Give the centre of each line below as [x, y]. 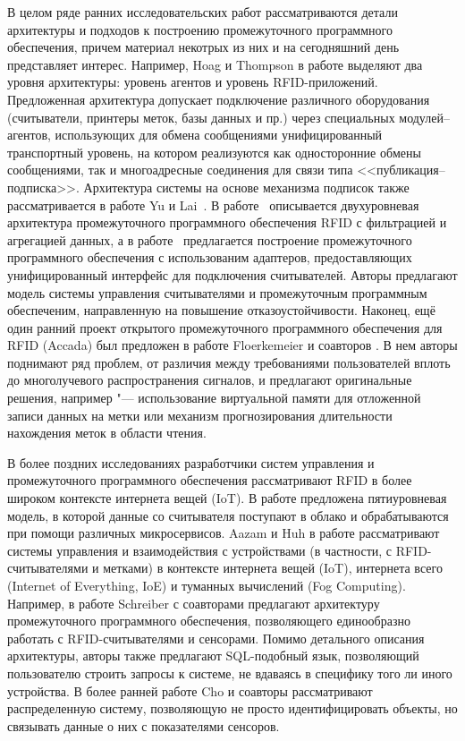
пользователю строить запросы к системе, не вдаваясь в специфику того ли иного [230, 673]
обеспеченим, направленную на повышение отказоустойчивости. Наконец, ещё [221, 310]
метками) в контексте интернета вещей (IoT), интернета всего [273, 568]
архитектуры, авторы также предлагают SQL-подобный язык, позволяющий [213, 656]
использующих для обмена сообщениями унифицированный [219, 135]
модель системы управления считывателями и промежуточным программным [217, 292]
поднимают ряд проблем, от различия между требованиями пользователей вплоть [229, 362]
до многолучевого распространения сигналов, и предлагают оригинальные [210, 380]
